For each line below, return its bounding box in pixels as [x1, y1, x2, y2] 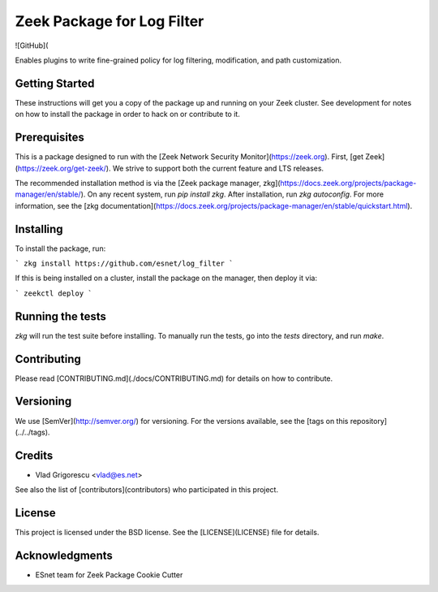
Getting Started [15, 76, 95, 90]
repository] [350, 416, 388, 426]
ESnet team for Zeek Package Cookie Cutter [35, 570, 183, 580]
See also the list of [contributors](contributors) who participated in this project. [15, 485, 279, 495]
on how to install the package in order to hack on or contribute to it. [15, 110, 241, 119]
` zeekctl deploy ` [15, 288, 92, 298]
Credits [15, 448, 54, 462]
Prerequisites [15, 131, 84, 145]
